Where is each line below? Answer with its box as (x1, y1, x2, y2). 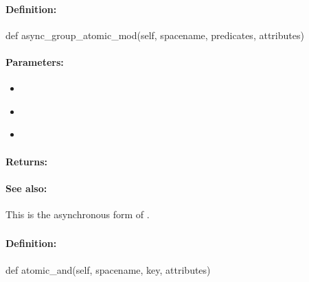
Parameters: (5, 54, 64, 69)
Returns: (5, 154, 48, 168)
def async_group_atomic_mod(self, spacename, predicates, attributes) (5, 27, 304, 42)
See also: (5, 180, 47, 195)
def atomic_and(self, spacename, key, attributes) (5, 262, 211, 277)
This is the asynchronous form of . (5, 207, 150, 221)
